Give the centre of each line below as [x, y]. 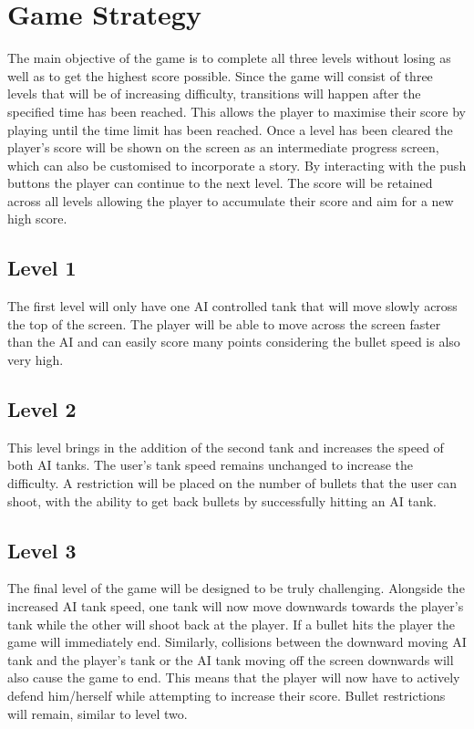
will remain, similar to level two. [98, 713]
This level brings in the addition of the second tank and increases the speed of [226, 447]
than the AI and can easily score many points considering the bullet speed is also [234, 342]
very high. [36, 360]
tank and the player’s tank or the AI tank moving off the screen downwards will [231, 659]
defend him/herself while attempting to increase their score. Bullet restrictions [227, 695]
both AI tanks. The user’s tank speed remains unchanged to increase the [211, 465]
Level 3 [42, 550]
